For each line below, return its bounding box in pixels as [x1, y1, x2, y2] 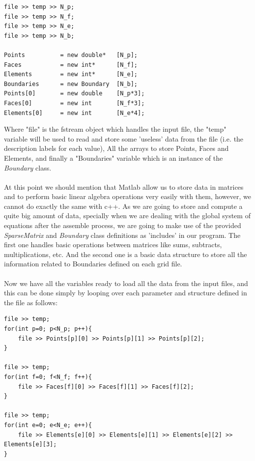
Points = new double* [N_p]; [4, 51, 138, 58]
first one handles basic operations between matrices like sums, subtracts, [4, 239, 222, 250]
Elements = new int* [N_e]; [4, 71, 138, 78]
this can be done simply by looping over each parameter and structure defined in [4, 288, 247, 298]
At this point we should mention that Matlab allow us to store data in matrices [4, 181, 244, 192]
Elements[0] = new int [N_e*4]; [4, 109, 145, 116]
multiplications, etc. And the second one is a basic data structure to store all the [4, 249, 247, 259]
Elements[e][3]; [4, 441, 57, 448]
